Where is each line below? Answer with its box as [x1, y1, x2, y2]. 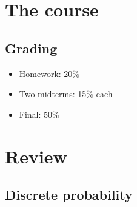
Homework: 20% [19, 67, 79, 80]
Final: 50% [19, 107, 59, 120]
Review [5, 143, 67, 168]
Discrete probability [5, 185, 133, 204]
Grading [5, 38, 58, 57]
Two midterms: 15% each [19, 87, 113, 100]
